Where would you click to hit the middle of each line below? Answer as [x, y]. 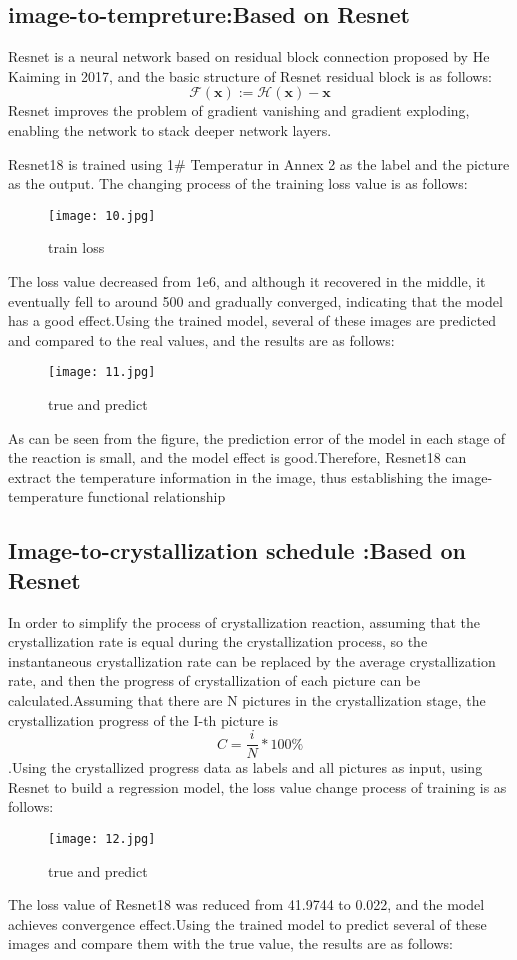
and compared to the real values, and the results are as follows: [201, 339]
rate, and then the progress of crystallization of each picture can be [214, 680]
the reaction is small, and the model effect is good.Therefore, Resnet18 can [237, 457]
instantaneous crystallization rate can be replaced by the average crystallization [252, 660]
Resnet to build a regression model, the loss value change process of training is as [257, 786]
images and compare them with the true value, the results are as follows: [230, 943]
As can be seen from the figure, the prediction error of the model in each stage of [257, 437]
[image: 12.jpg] [102, 839]
